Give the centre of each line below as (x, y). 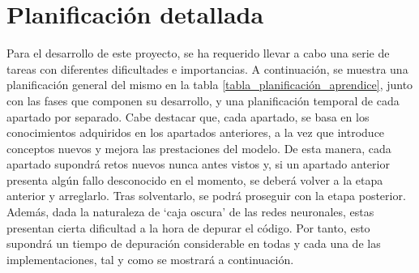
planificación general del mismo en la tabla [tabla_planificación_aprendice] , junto (210, 85)
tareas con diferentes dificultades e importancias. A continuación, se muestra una (207, 68)
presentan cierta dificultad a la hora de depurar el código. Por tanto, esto (188, 227)
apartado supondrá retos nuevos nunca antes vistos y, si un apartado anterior (198, 164)
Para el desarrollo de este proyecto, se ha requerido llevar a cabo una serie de (198, 53)
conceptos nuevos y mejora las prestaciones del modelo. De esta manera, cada (199, 148)
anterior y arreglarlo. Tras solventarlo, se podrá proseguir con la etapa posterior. (206, 196)
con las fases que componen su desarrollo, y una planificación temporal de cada (203, 100)
